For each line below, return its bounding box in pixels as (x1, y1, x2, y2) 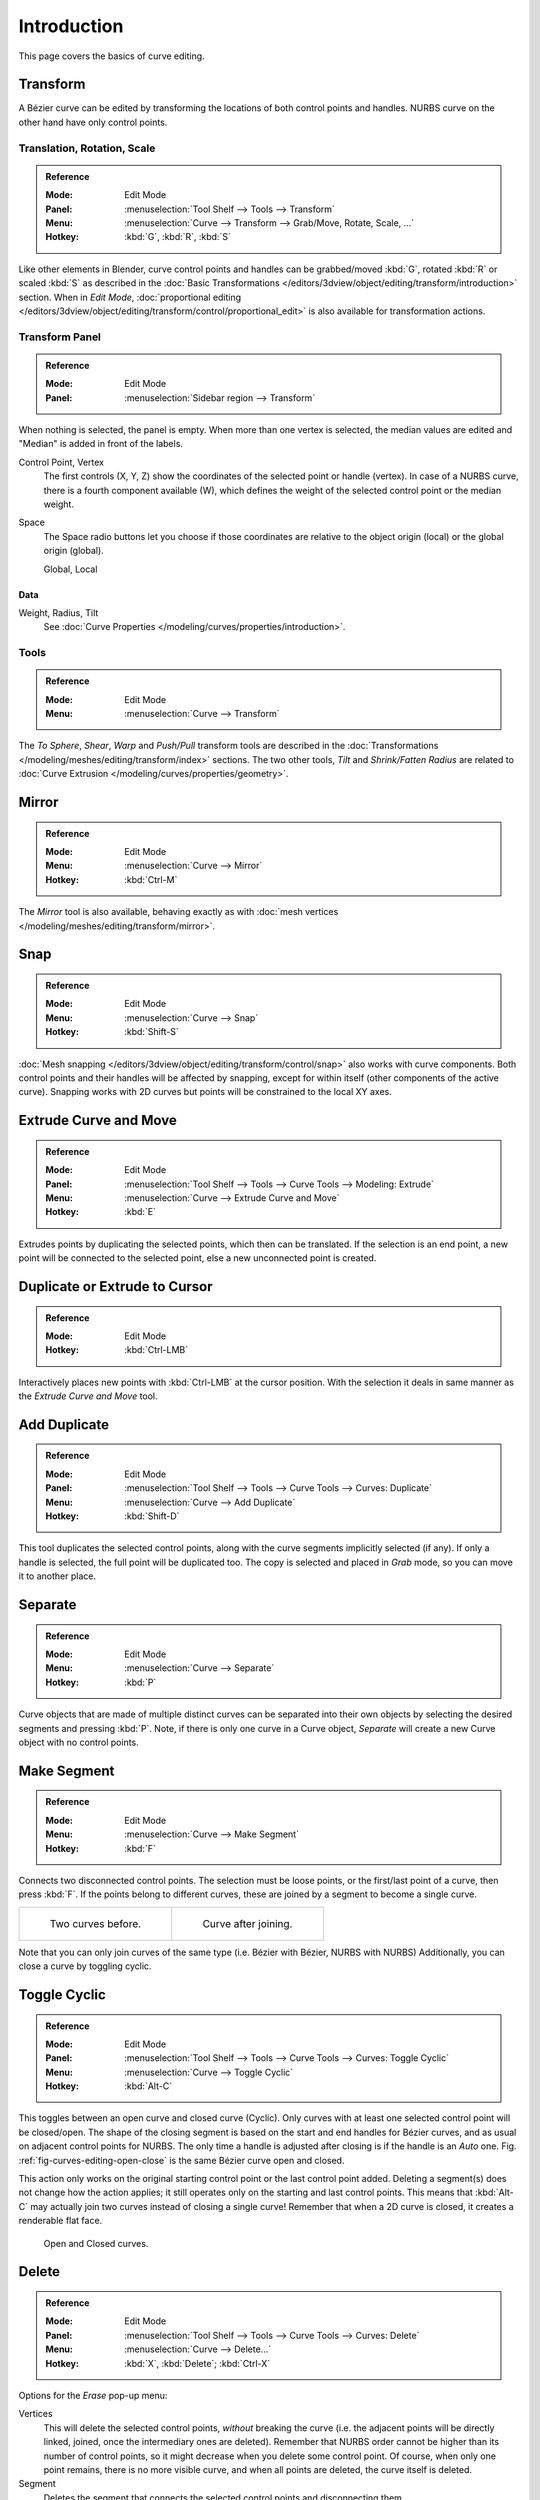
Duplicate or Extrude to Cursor (18, 1278, 213, 1295)
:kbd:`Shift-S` (124, 1026, 180, 1038)
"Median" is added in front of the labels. (18, 438, 184, 450)
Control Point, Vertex (18, 456, 105, 468)
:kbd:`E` (124, 1206, 157, 1218)
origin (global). (43, 545, 104, 557)
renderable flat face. (18, 2215, 103, 2227)
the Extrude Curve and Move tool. (18, 1390, 159, 1402)
